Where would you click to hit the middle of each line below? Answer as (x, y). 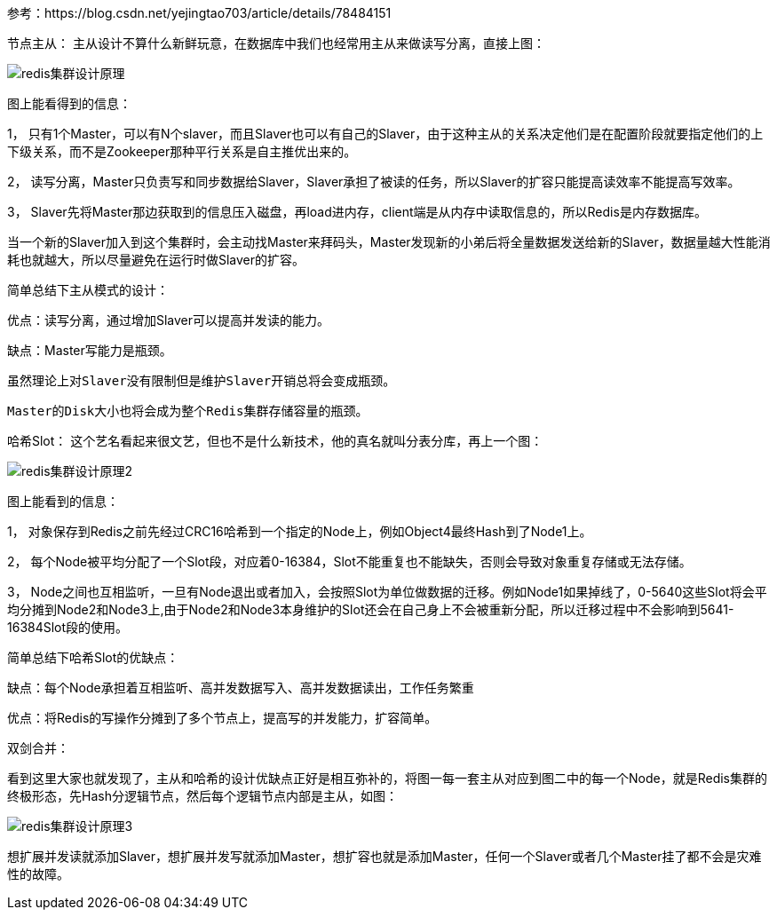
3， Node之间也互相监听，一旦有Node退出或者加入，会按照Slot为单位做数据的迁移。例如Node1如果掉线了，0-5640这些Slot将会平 (387, 592)
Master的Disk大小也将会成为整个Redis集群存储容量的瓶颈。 (188, 411)
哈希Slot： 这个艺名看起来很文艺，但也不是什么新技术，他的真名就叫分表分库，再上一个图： (275, 441)
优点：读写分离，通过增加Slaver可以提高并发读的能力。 (169, 320)
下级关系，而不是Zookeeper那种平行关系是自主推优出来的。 (182, 151)
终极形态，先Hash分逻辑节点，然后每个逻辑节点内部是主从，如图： (202, 796)
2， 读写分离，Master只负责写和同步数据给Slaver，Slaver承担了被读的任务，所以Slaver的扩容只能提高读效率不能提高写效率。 (374, 182)
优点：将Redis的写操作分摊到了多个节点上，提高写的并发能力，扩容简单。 (222, 718)
